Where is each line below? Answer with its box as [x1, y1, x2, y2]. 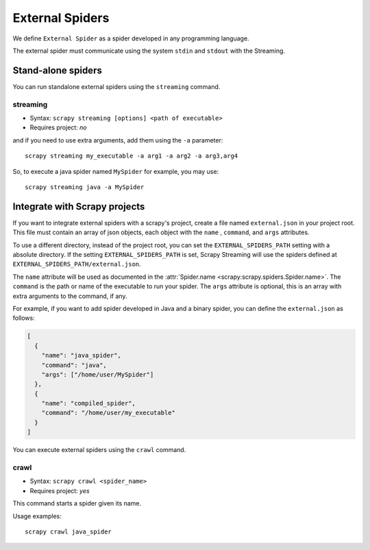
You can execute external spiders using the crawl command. [12, 446, 186, 454]
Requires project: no [29, 123, 87, 132]
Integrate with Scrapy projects [12, 201, 145, 212]
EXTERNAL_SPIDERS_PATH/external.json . [12, 260, 142, 268]
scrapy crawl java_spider [25, 527, 112, 536]
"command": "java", [41, 361, 108, 369]
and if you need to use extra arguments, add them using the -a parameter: [12, 136, 223, 144]
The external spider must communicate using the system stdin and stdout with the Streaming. [12, 47, 286, 55]
